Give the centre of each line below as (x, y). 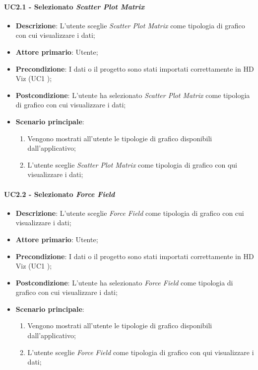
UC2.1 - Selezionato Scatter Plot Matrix (74, 6)
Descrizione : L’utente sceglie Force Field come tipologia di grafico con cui (130, 213)
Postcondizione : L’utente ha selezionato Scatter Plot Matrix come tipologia (133, 95)
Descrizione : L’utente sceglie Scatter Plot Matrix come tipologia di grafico (130, 25)
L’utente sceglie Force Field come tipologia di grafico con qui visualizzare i (141, 352)
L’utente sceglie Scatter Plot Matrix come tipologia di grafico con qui (132, 164)
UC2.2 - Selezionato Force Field (60, 194)
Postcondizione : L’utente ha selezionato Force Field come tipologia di (124, 282)
